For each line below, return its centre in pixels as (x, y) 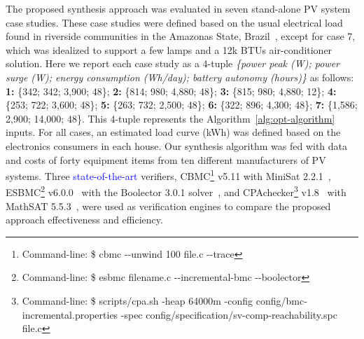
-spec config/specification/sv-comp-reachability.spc (229, 314)
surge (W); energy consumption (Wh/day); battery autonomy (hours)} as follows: (180, 77)
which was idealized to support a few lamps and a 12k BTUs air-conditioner (169, 49)
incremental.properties (70, 314)
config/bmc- (281, 300)
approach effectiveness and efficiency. (84, 220)
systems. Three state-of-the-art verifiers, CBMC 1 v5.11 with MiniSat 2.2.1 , (168, 175)
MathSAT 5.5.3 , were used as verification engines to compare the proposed (168, 206)
